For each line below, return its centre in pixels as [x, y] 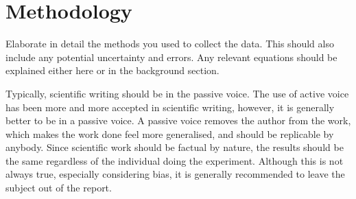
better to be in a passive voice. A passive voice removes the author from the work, [178, 120]
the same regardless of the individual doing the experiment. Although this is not [175, 160]
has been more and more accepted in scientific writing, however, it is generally [170, 107]
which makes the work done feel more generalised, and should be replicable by [170, 133]
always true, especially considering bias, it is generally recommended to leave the [175, 174]
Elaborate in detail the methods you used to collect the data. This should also [170, 44]
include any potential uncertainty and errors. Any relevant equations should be [171, 57]
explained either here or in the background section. [112, 70]
